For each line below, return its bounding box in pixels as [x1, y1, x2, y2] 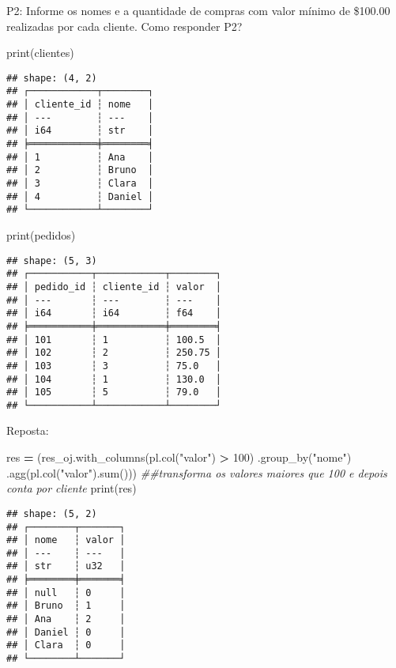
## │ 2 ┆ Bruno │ [6, 164, 154, 176]
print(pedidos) [6, 227, 76, 243]
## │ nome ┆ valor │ [6, 534, 126, 546]
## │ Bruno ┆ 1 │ [6, 600, 126, 612]
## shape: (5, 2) [6, 508, 97, 519]
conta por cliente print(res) [6, 480, 137, 496]
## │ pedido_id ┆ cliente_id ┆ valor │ [6, 281, 222, 292]
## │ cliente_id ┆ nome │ [6, 99, 154, 111]
